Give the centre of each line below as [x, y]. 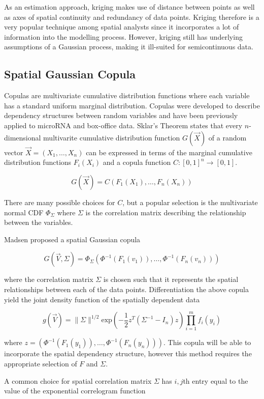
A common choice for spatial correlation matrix [78, 380]
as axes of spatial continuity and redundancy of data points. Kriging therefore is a [132, 17]
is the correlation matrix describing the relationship [166, 212]
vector [14, 152]
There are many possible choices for [60, 202]
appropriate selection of [41, 364]
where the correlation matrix [49, 279]
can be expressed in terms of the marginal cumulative [169, 152]
